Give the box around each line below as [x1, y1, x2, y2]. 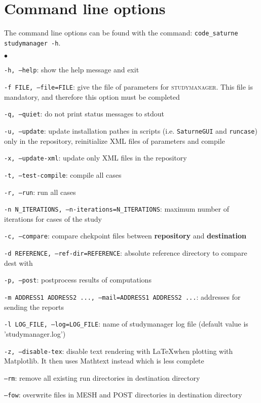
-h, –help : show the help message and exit [4, 64, 139, 75]
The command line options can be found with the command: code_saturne [4, 27, 238, 38]
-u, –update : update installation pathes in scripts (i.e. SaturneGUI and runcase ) [4, 126, 257, 136]
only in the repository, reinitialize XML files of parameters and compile [4, 135, 225, 146]
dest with [4, 257, 33, 268]
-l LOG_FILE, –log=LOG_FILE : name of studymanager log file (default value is [4, 318, 248, 329]
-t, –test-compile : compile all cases [4, 169, 122, 180]
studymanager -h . [4, 37, 61, 48]
